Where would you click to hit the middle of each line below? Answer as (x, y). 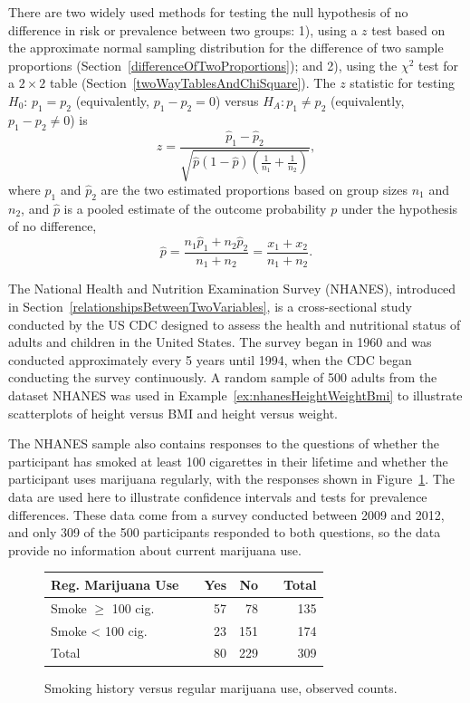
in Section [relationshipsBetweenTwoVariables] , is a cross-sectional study (210, 307)
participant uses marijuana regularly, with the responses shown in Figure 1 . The (231, 479)
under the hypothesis (399, 208)
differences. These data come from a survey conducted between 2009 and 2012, (226, 514)
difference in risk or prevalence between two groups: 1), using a (183, 29)
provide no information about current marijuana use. (155, 549)
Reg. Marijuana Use (115, 584)
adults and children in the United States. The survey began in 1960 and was (220, 342)
